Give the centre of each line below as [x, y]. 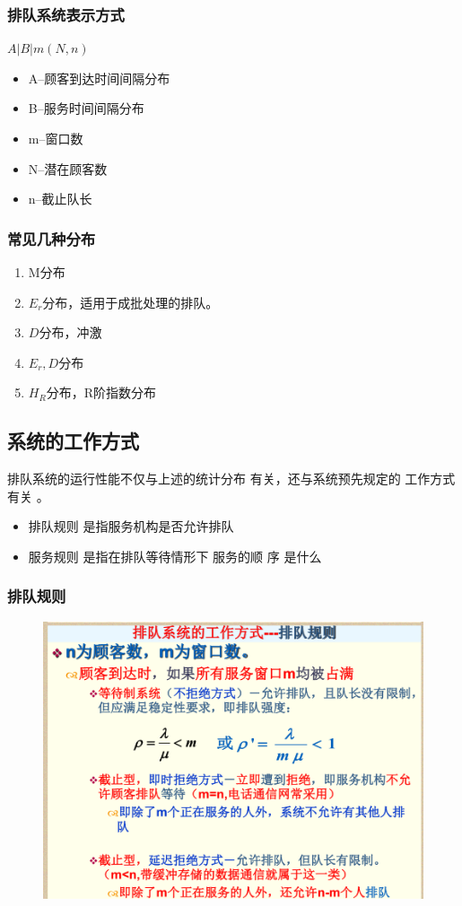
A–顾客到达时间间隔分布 [99, 78]
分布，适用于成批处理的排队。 [131, 302]
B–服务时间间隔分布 [86, 108]
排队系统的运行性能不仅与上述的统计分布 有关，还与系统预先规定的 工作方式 [231, 479]
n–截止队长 [60, 199]
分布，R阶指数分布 [101, 392]
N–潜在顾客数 [68, 168]
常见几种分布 [52, 238]
